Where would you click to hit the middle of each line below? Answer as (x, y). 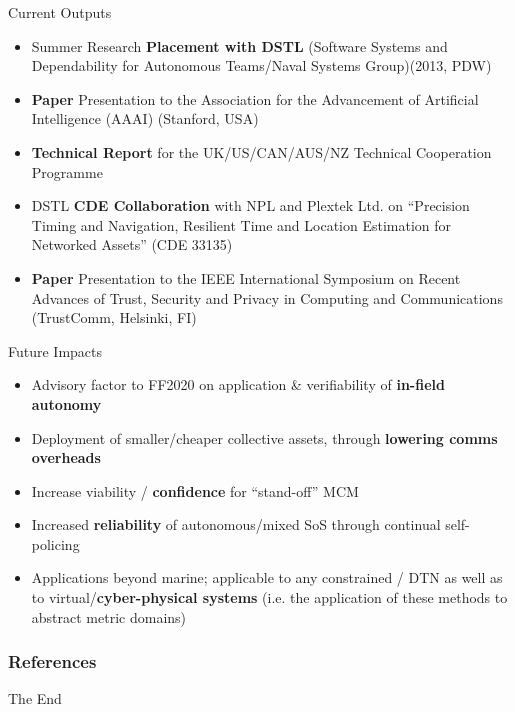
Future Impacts (55, 350)
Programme (67, 171)
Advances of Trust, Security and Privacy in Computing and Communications (267, 297)
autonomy (66, 403)
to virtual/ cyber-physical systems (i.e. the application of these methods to (269, 597)
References (52, 661)
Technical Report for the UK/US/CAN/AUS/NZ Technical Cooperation (261, 151)
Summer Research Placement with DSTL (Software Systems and (239, 45)
